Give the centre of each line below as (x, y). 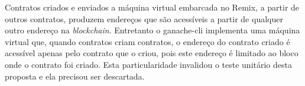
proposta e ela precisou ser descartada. (75, 76)
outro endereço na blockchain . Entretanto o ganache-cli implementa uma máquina (152, 30)
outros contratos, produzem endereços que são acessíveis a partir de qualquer (144, 18)
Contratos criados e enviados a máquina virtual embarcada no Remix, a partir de (152, 7)
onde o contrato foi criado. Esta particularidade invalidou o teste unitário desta (148, 64)
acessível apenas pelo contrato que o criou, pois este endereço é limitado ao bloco (152, 53)
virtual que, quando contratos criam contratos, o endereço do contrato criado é (147, 41)
